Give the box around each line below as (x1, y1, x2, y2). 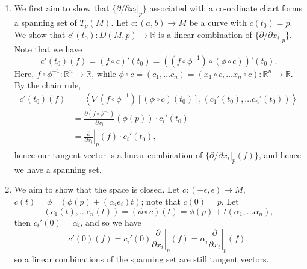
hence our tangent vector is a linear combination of (14, 148, 203, 161)
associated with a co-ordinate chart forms (149, 2, 302, 14)
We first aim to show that (14, 2, 110, 14)
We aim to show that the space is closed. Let (14, 183, 180, 196)
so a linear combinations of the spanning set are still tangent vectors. (14, 252, 269, 265)
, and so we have (80, 215, 141, 228)
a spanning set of (14, 16, 77, 28)
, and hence (258, 148, 301, 161)
